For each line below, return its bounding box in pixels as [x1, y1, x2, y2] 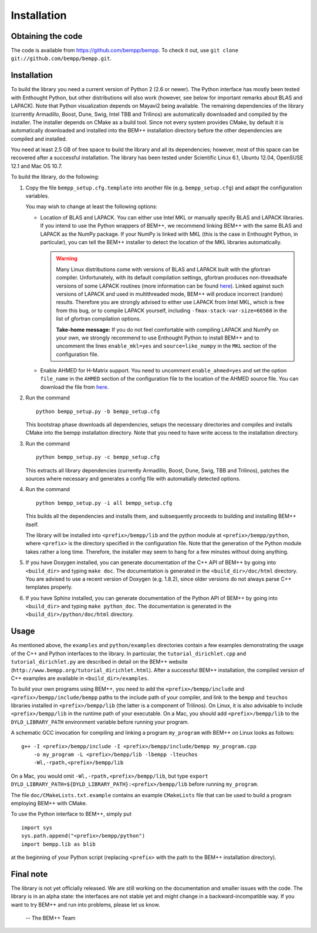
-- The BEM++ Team [25, 915, 76, 922]
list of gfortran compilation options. [56, 315, 141, 322]
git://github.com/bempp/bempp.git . [11, 55, 112, 62]
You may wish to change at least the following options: [25, 203, 158, 210]
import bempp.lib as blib [21, 841, 96, 847]
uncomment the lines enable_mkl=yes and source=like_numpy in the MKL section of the [56, 342, 277, 349]
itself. [25, 521, 39, 528]
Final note [11, 869, 48, 879]
